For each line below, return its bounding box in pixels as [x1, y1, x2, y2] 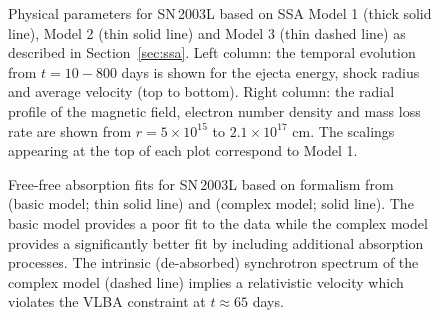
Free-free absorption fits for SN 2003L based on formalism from [8, 173, 394, 194]
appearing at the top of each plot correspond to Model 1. [8, 140, 358, 161]
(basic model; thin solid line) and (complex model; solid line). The [8, 193, 414, 214]
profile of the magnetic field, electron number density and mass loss [8, 100, 421, 121]
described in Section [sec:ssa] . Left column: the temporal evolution [8, 42, 416, 63]
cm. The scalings [292, 120, 395, 141]
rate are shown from [8, 120, 132, 141]
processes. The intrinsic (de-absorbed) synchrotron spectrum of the [8, 252, 419, 273]
